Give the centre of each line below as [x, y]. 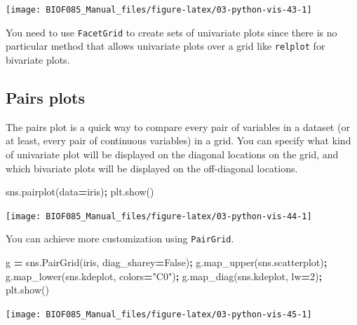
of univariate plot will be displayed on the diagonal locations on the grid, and [172, 154]
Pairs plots [45, 97]
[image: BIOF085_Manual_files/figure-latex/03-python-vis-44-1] [159, 216]
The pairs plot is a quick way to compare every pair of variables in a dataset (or [178, 126]
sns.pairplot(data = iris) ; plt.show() [80, 192]
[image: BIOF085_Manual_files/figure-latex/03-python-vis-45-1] [159, 314]
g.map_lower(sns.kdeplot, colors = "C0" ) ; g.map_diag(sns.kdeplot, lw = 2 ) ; [164, 276]
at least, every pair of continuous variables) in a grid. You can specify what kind [178, 140]
